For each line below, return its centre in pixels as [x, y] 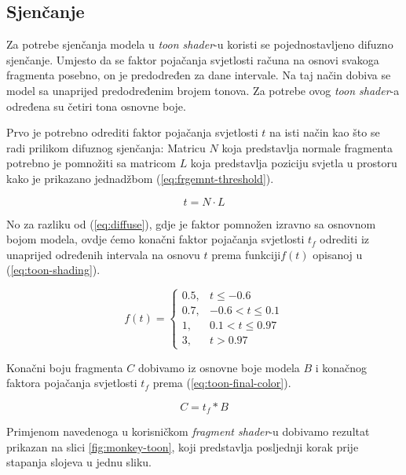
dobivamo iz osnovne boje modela [219, 367]
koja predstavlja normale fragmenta [307, 147]
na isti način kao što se [325, 132]
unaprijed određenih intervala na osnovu [103, 254]
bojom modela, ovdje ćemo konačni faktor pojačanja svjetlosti [155, 239]
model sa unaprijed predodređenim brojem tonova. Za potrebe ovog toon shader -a [203, 90]
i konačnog [341, 367]
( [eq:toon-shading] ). [53, 270]
